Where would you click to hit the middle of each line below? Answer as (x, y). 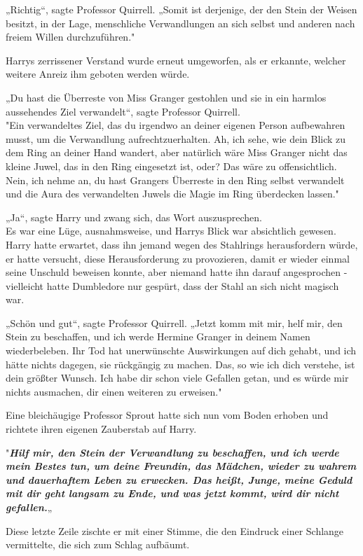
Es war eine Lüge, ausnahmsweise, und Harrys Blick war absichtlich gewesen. (171, 231)
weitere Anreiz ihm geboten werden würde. (98, 74)
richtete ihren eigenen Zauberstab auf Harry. (101, 429)
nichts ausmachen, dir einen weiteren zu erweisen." (114, 391)
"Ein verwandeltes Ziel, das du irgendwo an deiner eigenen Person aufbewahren (176, 125)
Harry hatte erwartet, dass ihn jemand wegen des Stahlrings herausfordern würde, (182, 244)
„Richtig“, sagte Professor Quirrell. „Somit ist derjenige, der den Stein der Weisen (181, 9)
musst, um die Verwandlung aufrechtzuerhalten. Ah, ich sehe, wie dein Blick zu (176, 138)
